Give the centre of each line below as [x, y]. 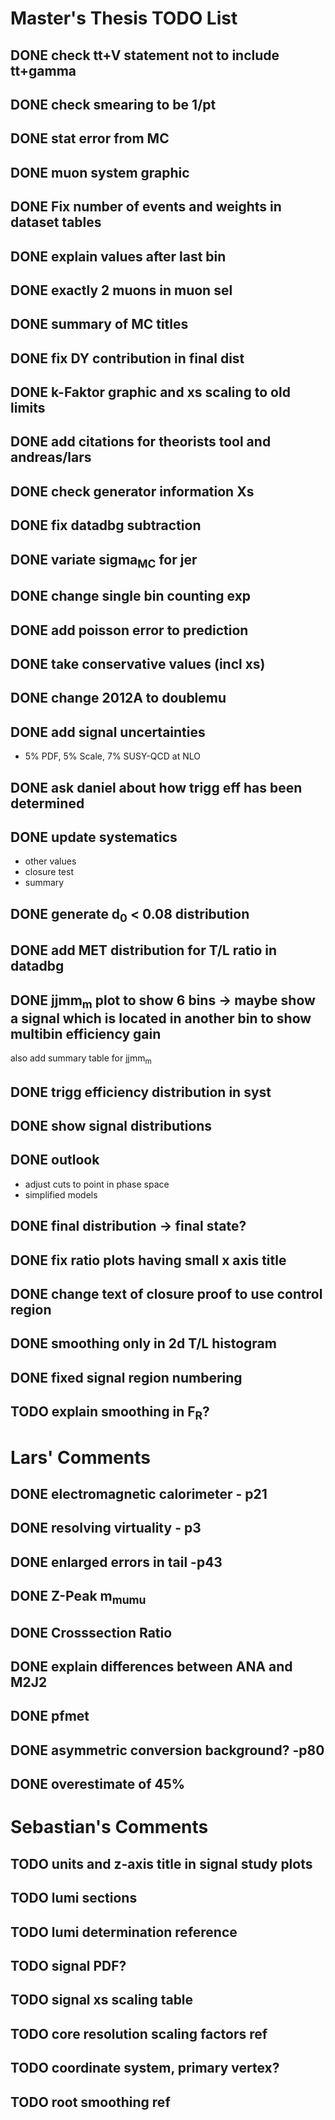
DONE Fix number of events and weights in [146, 207]
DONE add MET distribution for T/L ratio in [144, 950]
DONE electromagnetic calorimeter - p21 [139, 1493]
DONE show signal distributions [111, 1125]
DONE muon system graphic [100, 172]
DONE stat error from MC [90, 138]
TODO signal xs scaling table [102, 2000]
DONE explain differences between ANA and [151, 1667]
